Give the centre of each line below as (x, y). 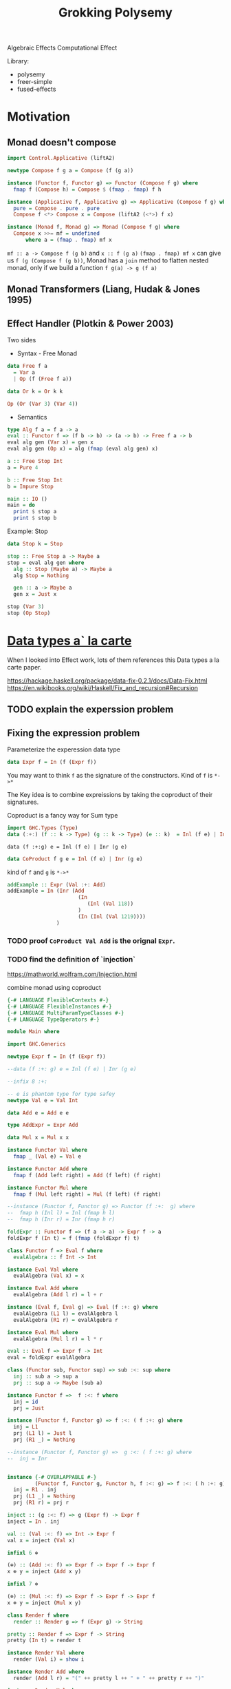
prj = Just (29, 1408)
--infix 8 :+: (27, 1081)
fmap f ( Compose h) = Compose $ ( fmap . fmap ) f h (87, 189)
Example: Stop (27, 531)
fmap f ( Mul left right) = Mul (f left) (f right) (87, 1194)
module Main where (33, 1032)
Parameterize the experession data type (64, 749)
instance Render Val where (46, 1653)
